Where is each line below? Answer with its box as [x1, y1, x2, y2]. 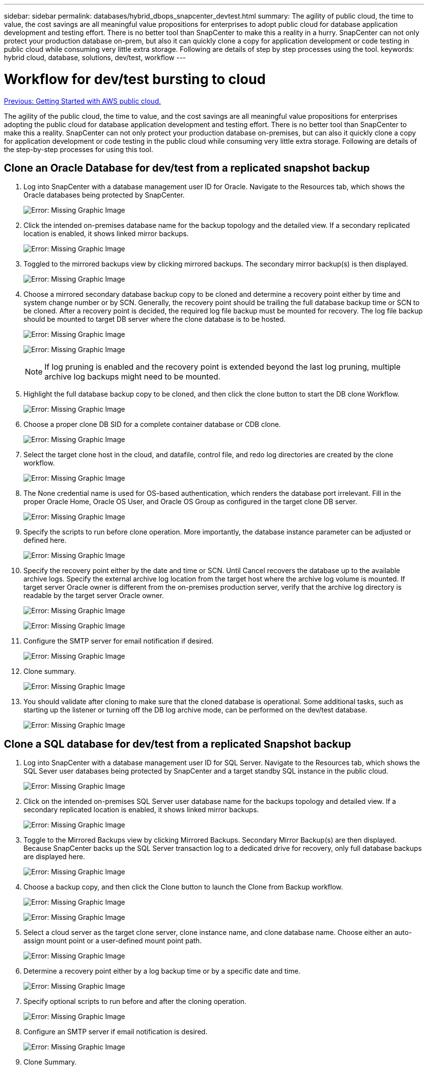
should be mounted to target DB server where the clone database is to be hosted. [23, 315, 286, 324]
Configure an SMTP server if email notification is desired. [23, 1027, 208, 1036]
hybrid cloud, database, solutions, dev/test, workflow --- [4, 53, 186, 62]
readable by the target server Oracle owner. [23, 591, 164, 600]
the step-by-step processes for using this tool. [4, 145, 153, 154]
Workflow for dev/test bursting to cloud [4, 70, 266, 88]
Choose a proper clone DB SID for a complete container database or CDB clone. [23, 420, 281, 429]
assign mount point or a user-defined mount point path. [23, 936, 202, 945]
